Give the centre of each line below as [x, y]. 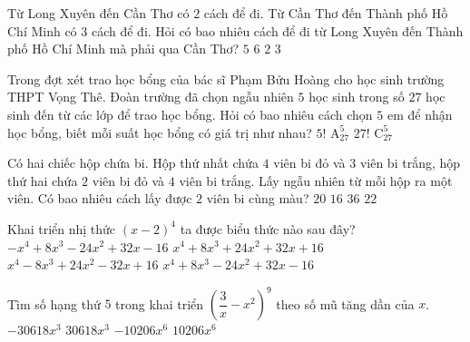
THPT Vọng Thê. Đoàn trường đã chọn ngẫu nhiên [151, 97]
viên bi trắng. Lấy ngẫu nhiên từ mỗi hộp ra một [316, 180]
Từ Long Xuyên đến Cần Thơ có [98, 13]
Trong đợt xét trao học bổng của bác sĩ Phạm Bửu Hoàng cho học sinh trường [226, 78]
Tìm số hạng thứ [54, 303]
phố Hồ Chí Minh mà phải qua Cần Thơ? [123, 49]
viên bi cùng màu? [258, 198]
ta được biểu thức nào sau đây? [268, 228]
